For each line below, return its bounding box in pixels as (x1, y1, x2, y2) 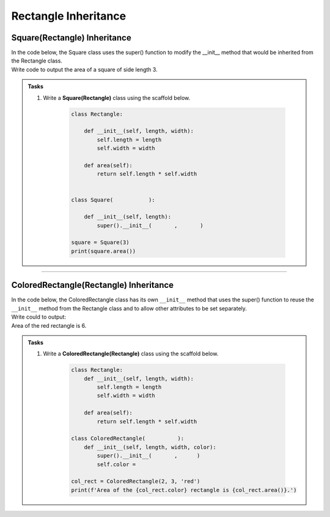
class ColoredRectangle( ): (71, 435, 185, 442)
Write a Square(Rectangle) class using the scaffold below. (43, 94, 191, 101)
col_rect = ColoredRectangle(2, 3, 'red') (71, 478, 200, 485)
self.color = (97, 461, 136, 468)
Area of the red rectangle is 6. (11, 322, 87, 329)
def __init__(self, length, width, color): (84, 443, 216, 450)
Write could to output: (11, 313, 67, 321)
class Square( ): (71, 196, 155, 203)
